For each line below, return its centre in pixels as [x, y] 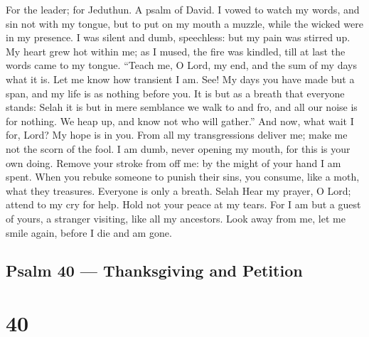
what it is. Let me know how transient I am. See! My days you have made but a [180, 79]
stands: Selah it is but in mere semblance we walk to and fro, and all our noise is [182, 107]
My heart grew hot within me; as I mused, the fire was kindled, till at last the [176, 51]
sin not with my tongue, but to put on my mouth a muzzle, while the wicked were [184, 23]
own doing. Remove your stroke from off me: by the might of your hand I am [173, 162]
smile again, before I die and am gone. [89, 232]
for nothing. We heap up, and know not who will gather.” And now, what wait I [180, 121]
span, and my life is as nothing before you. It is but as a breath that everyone [175, 93]
